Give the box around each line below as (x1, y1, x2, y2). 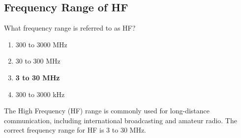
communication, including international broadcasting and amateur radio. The (4, 115, 237, 125)
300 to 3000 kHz (15, 89, 65, 99)
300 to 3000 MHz (15, 39, 67, 49)
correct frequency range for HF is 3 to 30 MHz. (4, 125, 147, 135)
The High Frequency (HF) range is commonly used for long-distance (4, 105, 210, 116)
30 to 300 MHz (15, 56, 60, 66)
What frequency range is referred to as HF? (4, 23, 136, 33)
